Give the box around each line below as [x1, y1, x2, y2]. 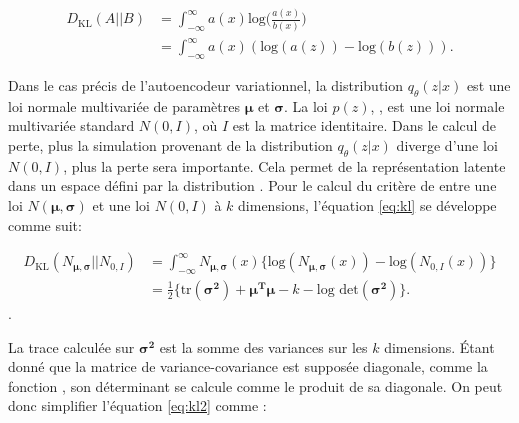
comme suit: [8, 214, 82, 235]
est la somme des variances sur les [159, 336, 368, 357]
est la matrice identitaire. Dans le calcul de [232, 115, 497, 136]
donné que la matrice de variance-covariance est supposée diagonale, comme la [8, 356, 488, 377]
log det [316, 282, 359, 297]
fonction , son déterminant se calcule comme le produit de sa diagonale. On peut [8, 375, 503, 396]
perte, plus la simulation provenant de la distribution [8, 134, 333, 155]
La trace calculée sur [8, 336, 135, 357]
